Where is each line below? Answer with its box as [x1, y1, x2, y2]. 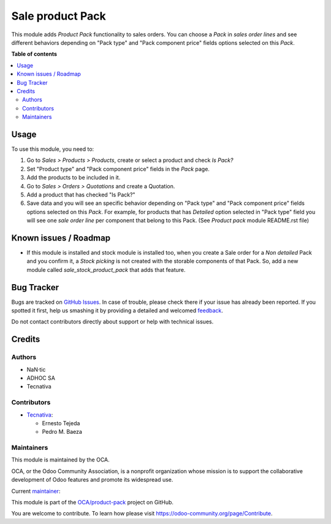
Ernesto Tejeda [42, 419, 80, 426]
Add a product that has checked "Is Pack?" [26, 191, 135, 198]
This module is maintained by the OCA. [11, 456, 110, 463]
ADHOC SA [26, 374, 55, 382]
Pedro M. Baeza [42, 428, 83, 436]
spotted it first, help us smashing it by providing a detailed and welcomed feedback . [11, 307, 224, 314]
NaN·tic [26, 366, 46, 373]
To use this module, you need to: [11, 145, 94, 153]
